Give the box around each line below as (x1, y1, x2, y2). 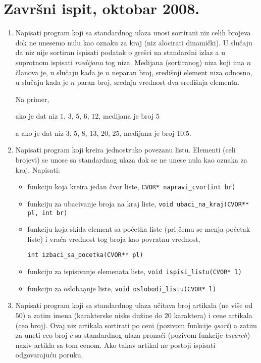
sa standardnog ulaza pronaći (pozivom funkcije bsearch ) (75, 330, 250, 340)
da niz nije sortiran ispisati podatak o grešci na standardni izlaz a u (15, 47, 225, 58)
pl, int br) (27, 209, 68, 217)
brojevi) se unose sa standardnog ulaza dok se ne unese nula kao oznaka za (15, 154, 247, 165)
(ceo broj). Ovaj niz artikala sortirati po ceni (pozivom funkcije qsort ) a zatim (15, 320, 257, 330)
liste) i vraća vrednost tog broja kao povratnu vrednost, (27, 233, 200, 244)
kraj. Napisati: (15, 164, 60, 175)
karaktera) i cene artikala (174, 309, 252, 320)
